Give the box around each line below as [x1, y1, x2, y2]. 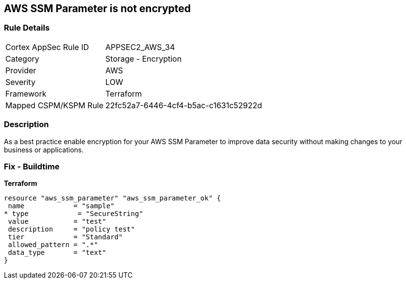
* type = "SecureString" [4, 210, 143, 218]
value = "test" [8, 217, 106, 226]
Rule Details [4, 23, 50, 33]
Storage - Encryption [105, 53, 182, 64]
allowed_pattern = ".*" [8, 241, 98, 249]
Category [5, 53, 39, 64]
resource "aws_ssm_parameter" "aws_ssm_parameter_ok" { [4, 194, 221, 202]
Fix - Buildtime [4, 161, 60, 171]
